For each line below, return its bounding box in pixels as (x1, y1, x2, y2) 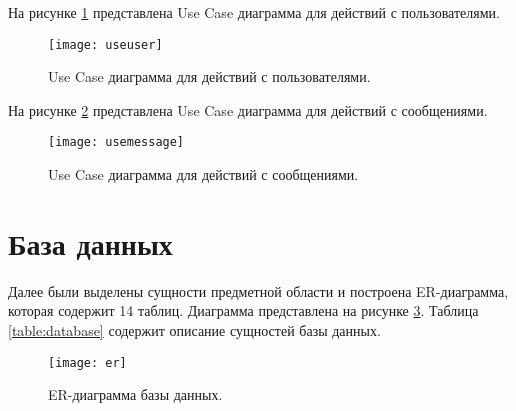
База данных (8, 222, 173, 263)
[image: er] (48, 355, 127, 370)
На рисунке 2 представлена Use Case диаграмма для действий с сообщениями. (8, 99, 488, 120)
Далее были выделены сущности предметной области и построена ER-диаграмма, (8, 280, 509, 301)
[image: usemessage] (48, 135, 185, 150)
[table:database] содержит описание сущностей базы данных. (8, 320, 381, 340)
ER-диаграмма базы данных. (48, 384, 223, 405)
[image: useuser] (48, 37, 163, 52)
